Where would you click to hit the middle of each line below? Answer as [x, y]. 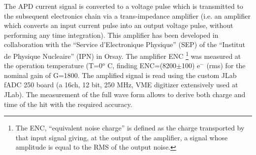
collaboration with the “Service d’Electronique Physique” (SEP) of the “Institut [125, 44]
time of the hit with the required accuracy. [68, 104]
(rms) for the [226, 65]
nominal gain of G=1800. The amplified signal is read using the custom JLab [120, 75]
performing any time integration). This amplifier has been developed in [111, 35]
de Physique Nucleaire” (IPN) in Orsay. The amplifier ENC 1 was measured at [123, 55]
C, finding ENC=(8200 [142, 65]
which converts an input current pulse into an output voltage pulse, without [119, 25]
